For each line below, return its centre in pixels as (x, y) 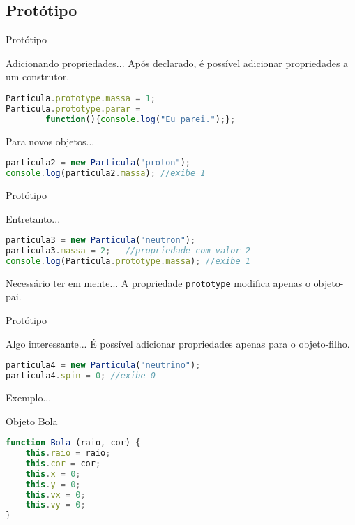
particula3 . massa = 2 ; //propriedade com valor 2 (128, 251)
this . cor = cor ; (63, 463)
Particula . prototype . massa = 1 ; (81, 98)
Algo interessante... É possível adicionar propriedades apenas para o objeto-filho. (178, 343)
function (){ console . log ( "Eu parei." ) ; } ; (141, 119)
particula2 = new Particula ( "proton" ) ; (98, 163)
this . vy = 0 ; (55, 505)
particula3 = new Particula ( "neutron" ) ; (101, 241)
